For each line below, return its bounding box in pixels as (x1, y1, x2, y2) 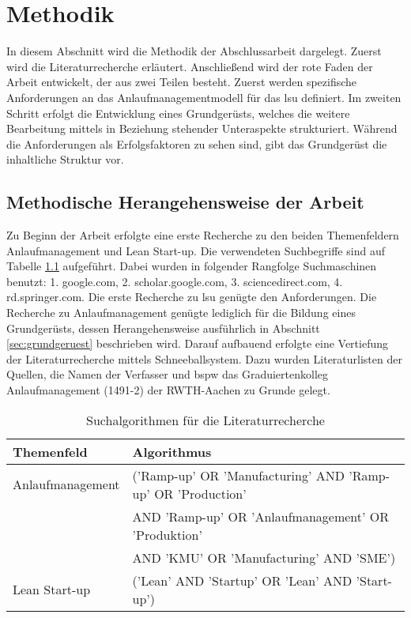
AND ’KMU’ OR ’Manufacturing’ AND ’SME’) (132, 548, 396, 567)
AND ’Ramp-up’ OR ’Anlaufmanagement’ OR (132, 507, 390, 526)
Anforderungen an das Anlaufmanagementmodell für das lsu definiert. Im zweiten (6, 89, 402, 105)
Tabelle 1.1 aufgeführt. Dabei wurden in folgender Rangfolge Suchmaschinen (6, 258, 377, 274)
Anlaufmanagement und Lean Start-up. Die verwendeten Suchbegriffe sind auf (6, 242, 385, 258)
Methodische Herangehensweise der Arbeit (6, 190, 364, 214)
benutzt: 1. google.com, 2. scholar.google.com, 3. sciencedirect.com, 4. (6, 273, 343, 289)
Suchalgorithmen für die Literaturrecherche (86, 410, 325, 429)
